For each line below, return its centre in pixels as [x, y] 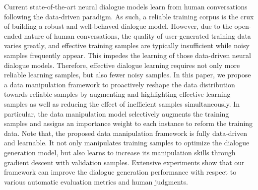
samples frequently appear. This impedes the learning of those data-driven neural [128, 55]
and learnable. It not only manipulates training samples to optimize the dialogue [127, 143]
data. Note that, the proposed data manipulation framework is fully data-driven [126, 133]
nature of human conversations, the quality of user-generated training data [137, 35]
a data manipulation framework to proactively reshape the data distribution [120, 84]
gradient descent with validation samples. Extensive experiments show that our [124, 162]
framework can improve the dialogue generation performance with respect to [120, 172]
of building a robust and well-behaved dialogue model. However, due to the [118, 26]
